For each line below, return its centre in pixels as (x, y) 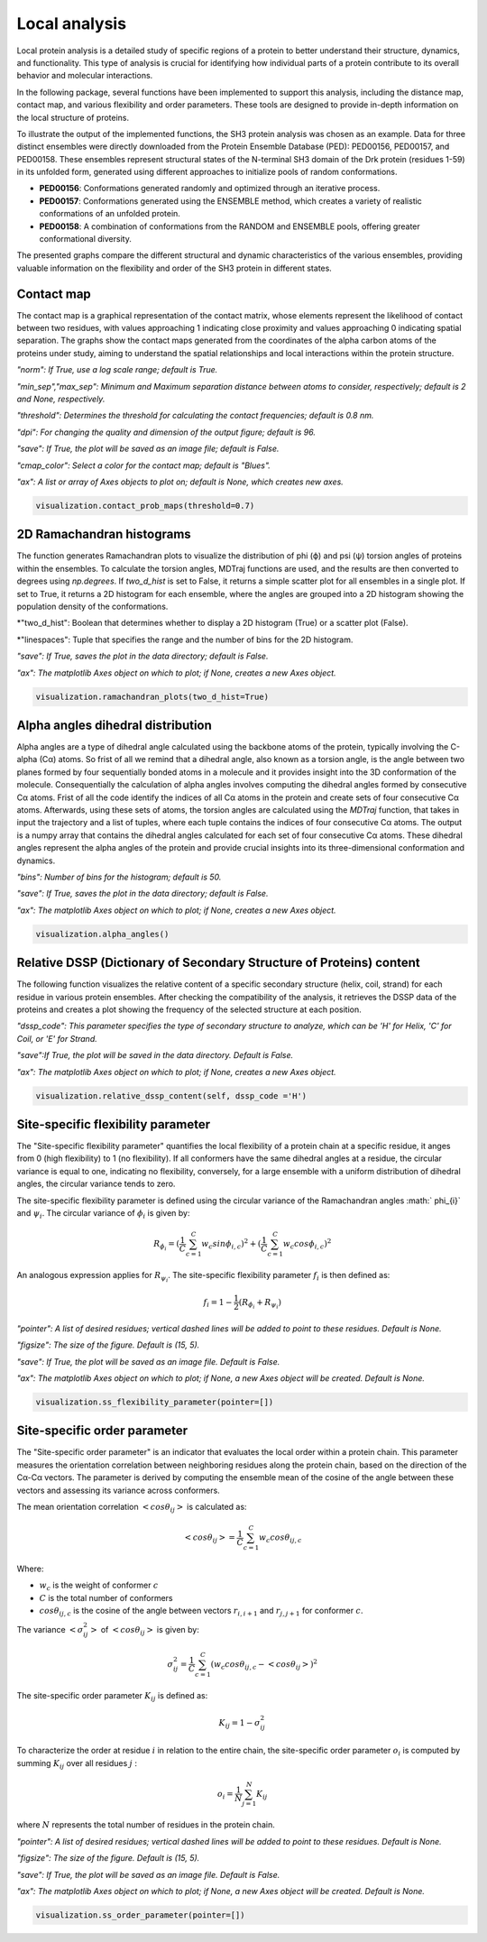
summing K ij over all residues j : (77, 1764)
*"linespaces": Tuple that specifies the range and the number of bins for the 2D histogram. (185, 640)
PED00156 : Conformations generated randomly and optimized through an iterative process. (210, 189)
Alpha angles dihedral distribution (114, 725)
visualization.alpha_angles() (102, 934)
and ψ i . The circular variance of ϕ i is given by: (103, 1214)
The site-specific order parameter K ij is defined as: (112, 1696)
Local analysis (71, 23)
